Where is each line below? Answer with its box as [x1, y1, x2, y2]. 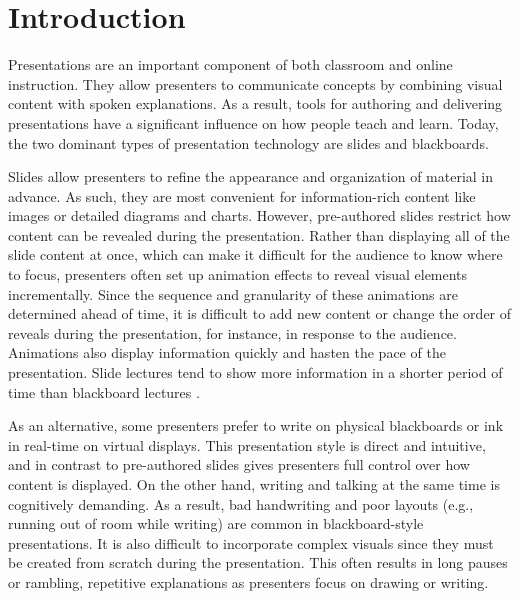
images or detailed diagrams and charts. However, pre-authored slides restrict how [8, 205, 511, 226]
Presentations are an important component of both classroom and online [8, 54, 453, 75]
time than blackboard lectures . [8, 381, 200, 402]
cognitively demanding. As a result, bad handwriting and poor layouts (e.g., [8, 493, 474, 514]
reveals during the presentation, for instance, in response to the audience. [8, 322, 457, 343]
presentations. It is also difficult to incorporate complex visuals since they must [8, 532, 494, 553]
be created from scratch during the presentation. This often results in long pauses [8, 552, 508, 573]
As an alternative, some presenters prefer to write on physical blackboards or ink [8, 415, 504, 436]
